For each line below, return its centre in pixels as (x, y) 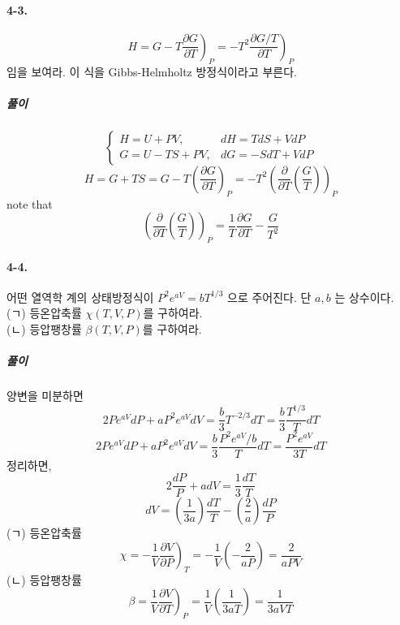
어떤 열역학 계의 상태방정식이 (80, 297)
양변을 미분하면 (45, 396)
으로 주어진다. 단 (269, 297)
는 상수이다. (364, 297)
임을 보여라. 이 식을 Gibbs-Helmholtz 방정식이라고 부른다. (152, 71)
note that (30, 203)
